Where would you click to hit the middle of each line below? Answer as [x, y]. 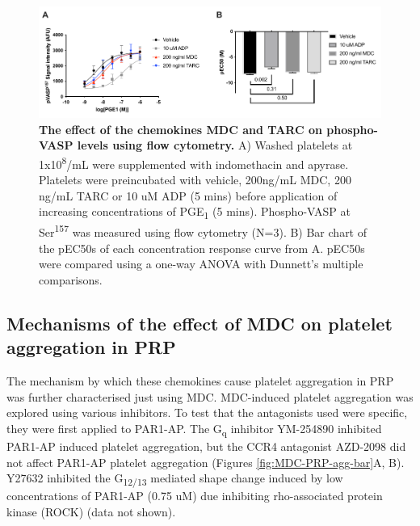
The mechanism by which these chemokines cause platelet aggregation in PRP [200, 381]
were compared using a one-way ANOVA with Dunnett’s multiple [201, 264]
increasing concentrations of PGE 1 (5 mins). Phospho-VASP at [195, 213]
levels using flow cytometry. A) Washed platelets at [215, 145]
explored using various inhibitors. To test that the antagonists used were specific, [207, 412]
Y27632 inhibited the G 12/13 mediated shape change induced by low [175, 479]
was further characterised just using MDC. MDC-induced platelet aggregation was [210, 396]
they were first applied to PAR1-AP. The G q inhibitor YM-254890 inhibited [194, 429]
